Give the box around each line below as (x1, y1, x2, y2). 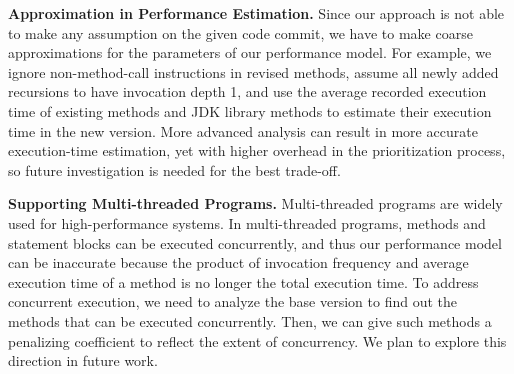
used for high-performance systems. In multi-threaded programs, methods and (8, 212, 486, 233)
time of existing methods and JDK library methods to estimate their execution (8, 100, 492, 121)
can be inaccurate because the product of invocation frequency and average (8, 252, 469, 273)
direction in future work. (8, 350, 158, 371)
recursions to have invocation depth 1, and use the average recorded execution (8, 81, 487, 102)
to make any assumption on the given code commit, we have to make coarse (8, 22, 473, 43)
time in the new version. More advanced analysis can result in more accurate (8, 120, 478, 141)
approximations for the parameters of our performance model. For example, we (8, 42, 492, 63)
